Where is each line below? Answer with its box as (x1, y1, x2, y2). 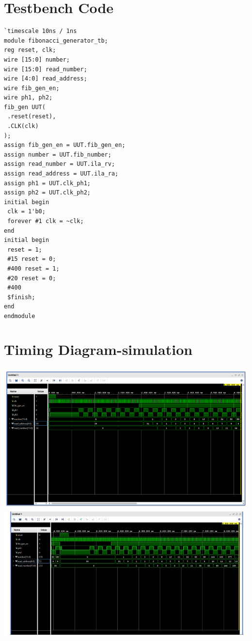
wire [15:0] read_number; (4, 65, 87, 73)
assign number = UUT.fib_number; (4, 151, 111, 158)
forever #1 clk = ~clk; (7, 218, 84, 224)
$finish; (7, 293, 35, 301)
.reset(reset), (7, 113, 56, 120)
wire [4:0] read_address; (4, 75, 87, 82)
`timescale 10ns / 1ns (4, 28, 77, 35)
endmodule (4, 312, 35, 320)
